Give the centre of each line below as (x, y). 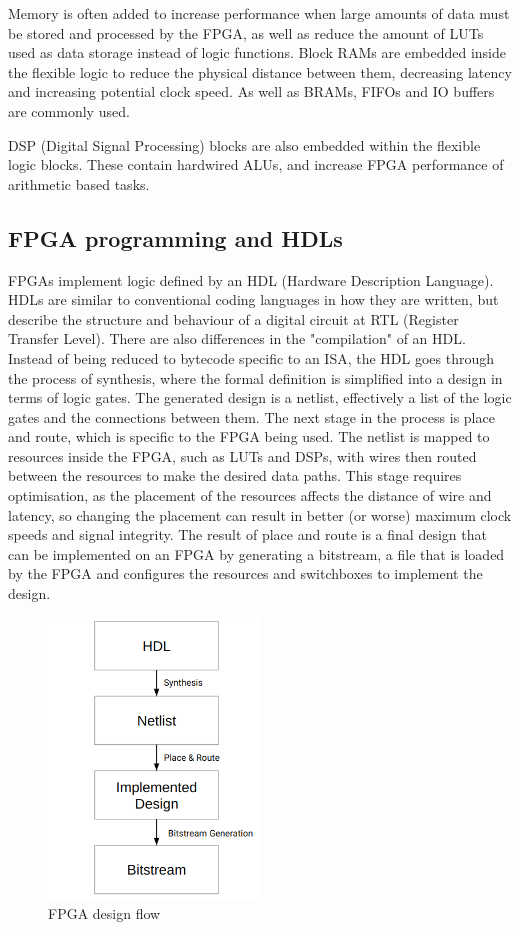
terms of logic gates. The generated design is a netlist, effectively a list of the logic (260, 397)
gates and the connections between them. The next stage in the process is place (251, 416)
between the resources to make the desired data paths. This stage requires (235, 475)
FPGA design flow (104, 912)
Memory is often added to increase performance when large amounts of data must (259, 13)
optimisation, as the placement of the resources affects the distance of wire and (250, 495)
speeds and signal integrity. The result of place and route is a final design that (247, 534)
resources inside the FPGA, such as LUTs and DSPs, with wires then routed (242, 455)
